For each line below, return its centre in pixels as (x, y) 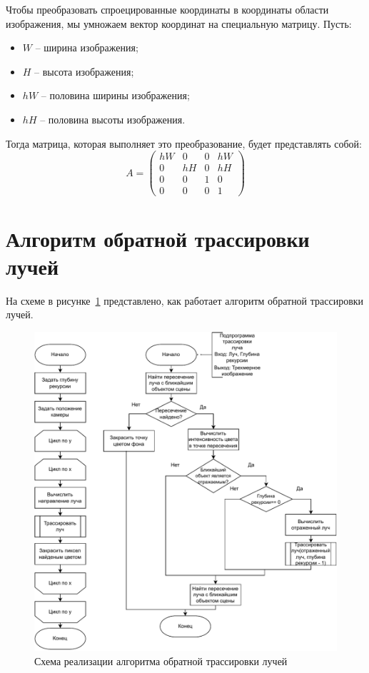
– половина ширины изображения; (115, 95)
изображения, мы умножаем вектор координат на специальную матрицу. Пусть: (179, 23)
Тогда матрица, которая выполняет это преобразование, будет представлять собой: (184, 143)
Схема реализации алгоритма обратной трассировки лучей (161, 661)
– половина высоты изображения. (113, 119)
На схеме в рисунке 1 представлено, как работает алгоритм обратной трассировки (185, 300)
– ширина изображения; (87, 47)
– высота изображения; (84, 71)
